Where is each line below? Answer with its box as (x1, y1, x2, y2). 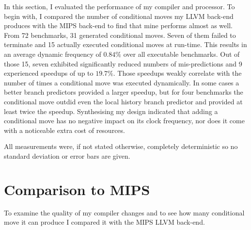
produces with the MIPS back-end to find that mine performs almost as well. (4, 20, 233, 31)
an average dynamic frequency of (4, 49, 101, 59)
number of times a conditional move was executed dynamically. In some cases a (4, 77, 239, 87)
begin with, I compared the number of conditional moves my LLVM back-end (4, 11, 234, 21)
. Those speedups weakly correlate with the (113, 68, 242, 78)
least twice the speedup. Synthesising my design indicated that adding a (4, 106, 218, 116)
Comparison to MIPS (4, 179, 150, 199)
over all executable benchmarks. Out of (123, 49, 240, 59)
